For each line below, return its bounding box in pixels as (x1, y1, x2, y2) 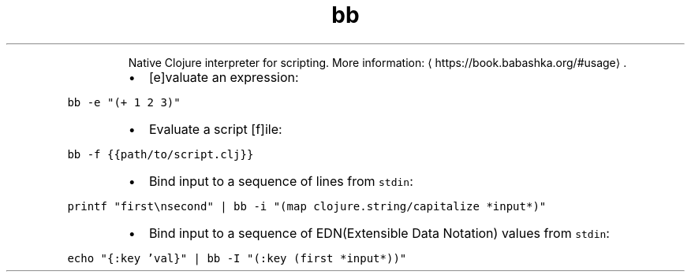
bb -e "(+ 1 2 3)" (67, 95, 181, 109)
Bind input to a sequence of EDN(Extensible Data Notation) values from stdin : (148, 224, 610, 241)
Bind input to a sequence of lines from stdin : (148, 172, 413, 189)
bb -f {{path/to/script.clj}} (67, 147, 254, 161)
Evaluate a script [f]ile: (148, 120, 282, 137)
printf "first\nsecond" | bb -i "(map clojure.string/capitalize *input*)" (67, 199, 547, 213)
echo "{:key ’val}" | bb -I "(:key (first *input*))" (67, 251, 407, 265)
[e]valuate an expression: (148, 69, 299, 85)
